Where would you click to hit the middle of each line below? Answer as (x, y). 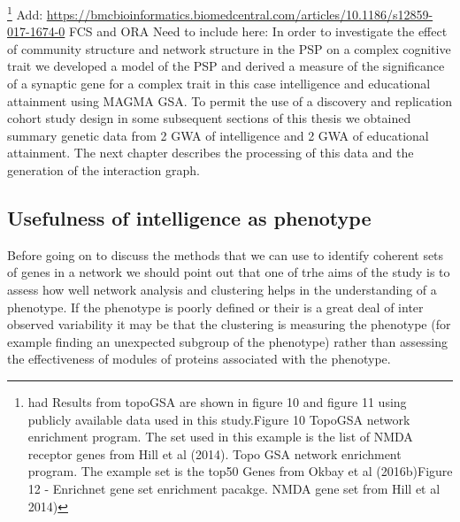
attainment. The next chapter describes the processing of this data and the (211, 153)
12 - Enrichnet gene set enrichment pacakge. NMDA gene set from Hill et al (234, 488)
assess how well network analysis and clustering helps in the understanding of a (222, 289)
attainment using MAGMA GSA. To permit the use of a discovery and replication (230, 100)
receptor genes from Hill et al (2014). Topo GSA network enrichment (215, 453)
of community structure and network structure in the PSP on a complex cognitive (229, 48)
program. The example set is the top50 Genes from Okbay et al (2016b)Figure (240, 471)
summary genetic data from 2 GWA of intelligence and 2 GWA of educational (218, 135)
